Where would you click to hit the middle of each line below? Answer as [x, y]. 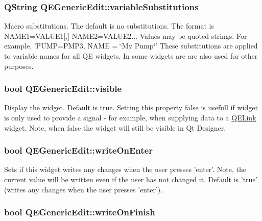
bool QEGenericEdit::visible [63, 89]
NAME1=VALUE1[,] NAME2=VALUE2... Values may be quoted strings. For [126, 35]
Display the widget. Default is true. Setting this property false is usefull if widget [131, 107]
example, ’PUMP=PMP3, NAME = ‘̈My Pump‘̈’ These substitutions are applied [131, 46]
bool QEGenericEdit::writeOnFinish [80, 212]
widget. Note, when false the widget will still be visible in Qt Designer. [115, 127]
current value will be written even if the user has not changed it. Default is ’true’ [131, 179]
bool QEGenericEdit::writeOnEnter [78, 150]
